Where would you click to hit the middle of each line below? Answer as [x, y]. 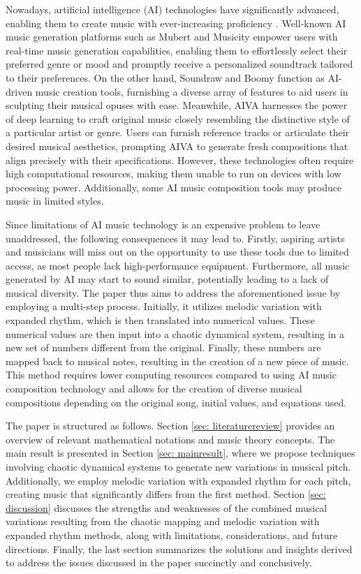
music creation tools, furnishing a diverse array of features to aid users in [192, 91]
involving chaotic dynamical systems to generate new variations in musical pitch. [178, 466]
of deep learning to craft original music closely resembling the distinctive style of [178, 118]
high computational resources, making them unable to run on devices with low [174, 174]
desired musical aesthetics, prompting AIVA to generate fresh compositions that [177, 146]
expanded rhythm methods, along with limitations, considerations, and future [172, 535]
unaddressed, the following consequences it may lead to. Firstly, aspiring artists [175, 238]
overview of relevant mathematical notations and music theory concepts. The [170, 439]
